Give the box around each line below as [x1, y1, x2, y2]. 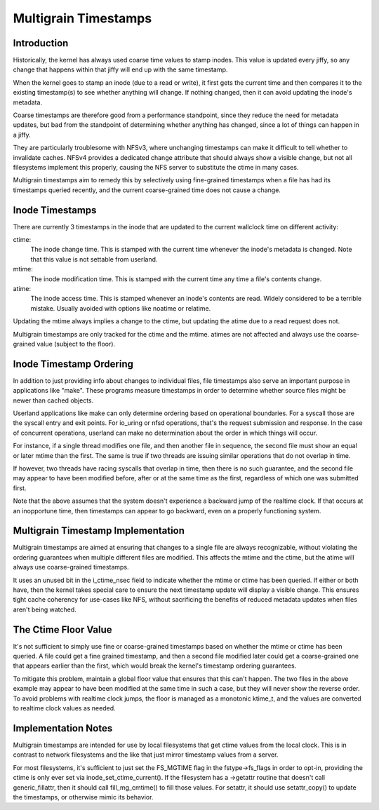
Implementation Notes [13, 722, 113, 734]
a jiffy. [13, 130, 31, 139]
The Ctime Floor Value [13, 623, 112, 635]
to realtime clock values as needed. [13, 704, 116, 713]
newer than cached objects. [13, 396, 94, 405]
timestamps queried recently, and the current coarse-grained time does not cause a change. [13, 186, 281, 194]
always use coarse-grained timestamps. [13, 563, 129, 572]
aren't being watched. [13, 605, 77, 614]
